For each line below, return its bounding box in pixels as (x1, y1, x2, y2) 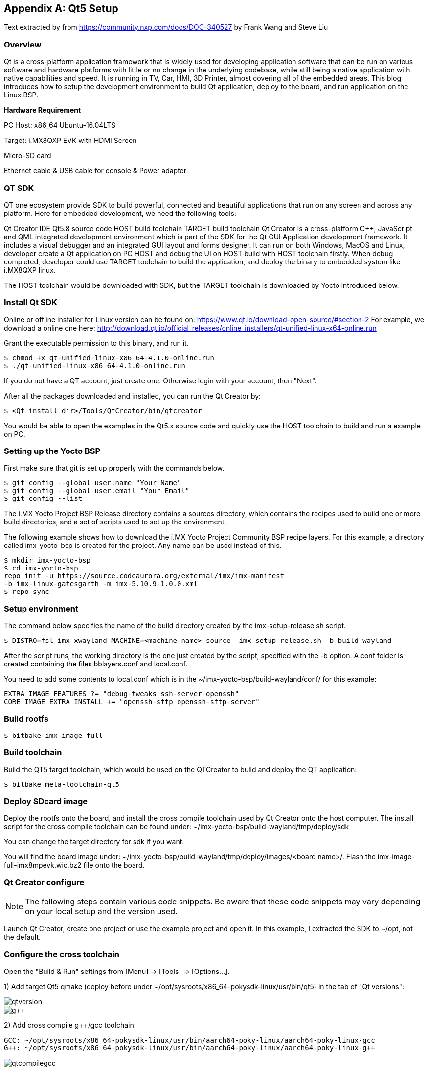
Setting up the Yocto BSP (4, 446, 100, 456)
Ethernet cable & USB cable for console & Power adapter (4, 166, 187, 175)
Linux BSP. (4, 91, 39, 99)
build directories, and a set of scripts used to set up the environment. (4, 518, 226, 526)
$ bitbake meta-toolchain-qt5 (4, 780, 120, 788)
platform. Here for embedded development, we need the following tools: (4, 209, 236, 217)
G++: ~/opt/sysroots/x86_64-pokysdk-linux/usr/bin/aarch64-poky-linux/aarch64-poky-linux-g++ (4, 1044, 375, 1052)
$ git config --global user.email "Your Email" (4, 487, 190, 495)
